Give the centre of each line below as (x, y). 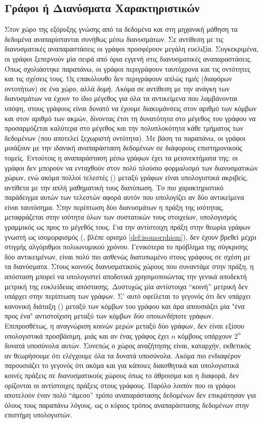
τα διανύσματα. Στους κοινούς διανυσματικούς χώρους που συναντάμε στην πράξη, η (129, 266)
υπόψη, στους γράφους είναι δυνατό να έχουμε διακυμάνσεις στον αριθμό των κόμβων (131, 108)
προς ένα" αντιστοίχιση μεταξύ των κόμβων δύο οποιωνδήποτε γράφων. (109, 316)
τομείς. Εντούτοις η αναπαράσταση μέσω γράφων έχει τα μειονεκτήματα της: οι (121, 157)
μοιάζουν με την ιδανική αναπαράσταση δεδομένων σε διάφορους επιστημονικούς (123, 148)
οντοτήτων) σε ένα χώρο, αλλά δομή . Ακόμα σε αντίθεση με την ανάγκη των (117, 88)
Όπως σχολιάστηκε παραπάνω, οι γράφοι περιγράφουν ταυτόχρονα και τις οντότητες (127, 68)
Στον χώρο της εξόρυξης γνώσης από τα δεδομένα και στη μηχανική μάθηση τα (121, 29)
